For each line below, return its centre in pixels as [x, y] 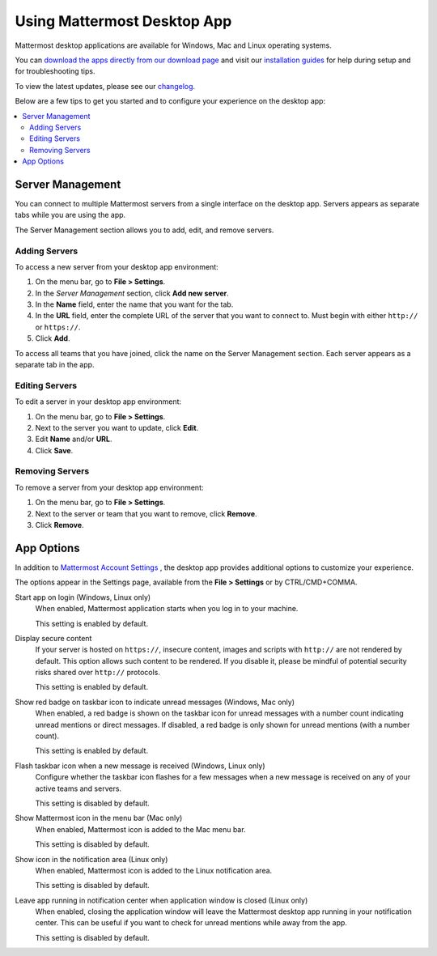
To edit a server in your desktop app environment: [98, 402]
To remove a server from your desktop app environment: [109, 487]
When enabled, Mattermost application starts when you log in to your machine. [167, 609]
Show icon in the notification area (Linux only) [91, 859]
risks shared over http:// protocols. [98, 673]
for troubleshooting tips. [55, 71]
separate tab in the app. [55, 365]
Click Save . [54, 450]
